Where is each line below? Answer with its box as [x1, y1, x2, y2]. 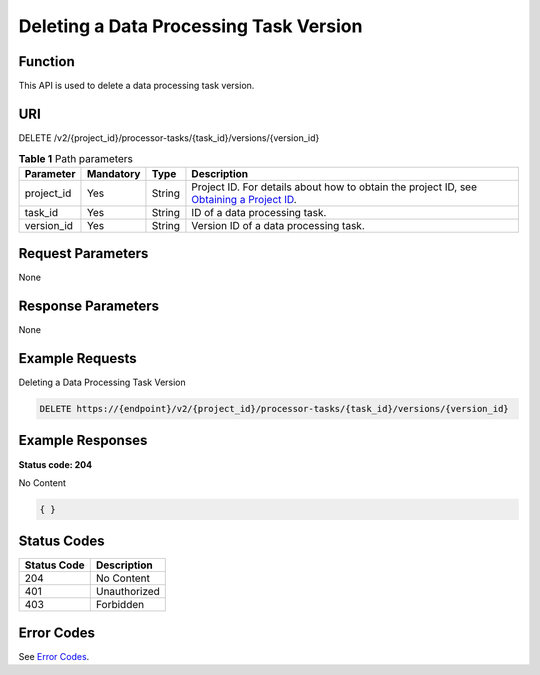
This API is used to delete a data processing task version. [18, 80, 255, 92]
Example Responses [18, 432, 148, 449]
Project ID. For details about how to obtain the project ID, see [191, 180, 478, 194]
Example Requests [18, 350, 137, 367]
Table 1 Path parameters [18, 151, 134, 165]
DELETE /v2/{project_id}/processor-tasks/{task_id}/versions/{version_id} [18, 131, 320, 144]
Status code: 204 [18, 458, 93, 470]
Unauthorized [95, 585, 160, 599]
